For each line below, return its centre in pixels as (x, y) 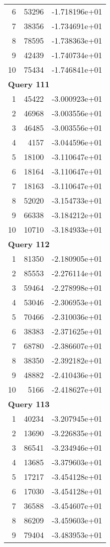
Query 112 (29, 244)
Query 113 (29, 404)
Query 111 (29, 84)
